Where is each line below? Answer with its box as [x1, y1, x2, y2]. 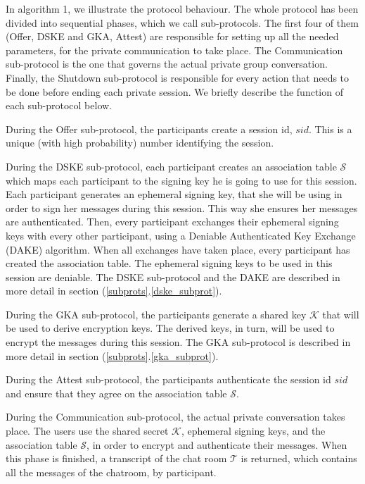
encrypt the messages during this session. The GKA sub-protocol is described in [6, 335, 351, 349]
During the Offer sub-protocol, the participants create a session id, [6, 121, 293, 136]
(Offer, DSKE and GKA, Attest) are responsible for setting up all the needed [6, 29, 339, 44]
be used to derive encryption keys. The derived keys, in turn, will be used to [6, 321, 335, 335]
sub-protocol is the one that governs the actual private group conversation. [6, 56, 328, 71]
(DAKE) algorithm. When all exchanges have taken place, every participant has [6, 242, 350, 256]
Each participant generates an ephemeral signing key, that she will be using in [6, 187, 342, 201]
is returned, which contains [241, 451, 357, 466]
